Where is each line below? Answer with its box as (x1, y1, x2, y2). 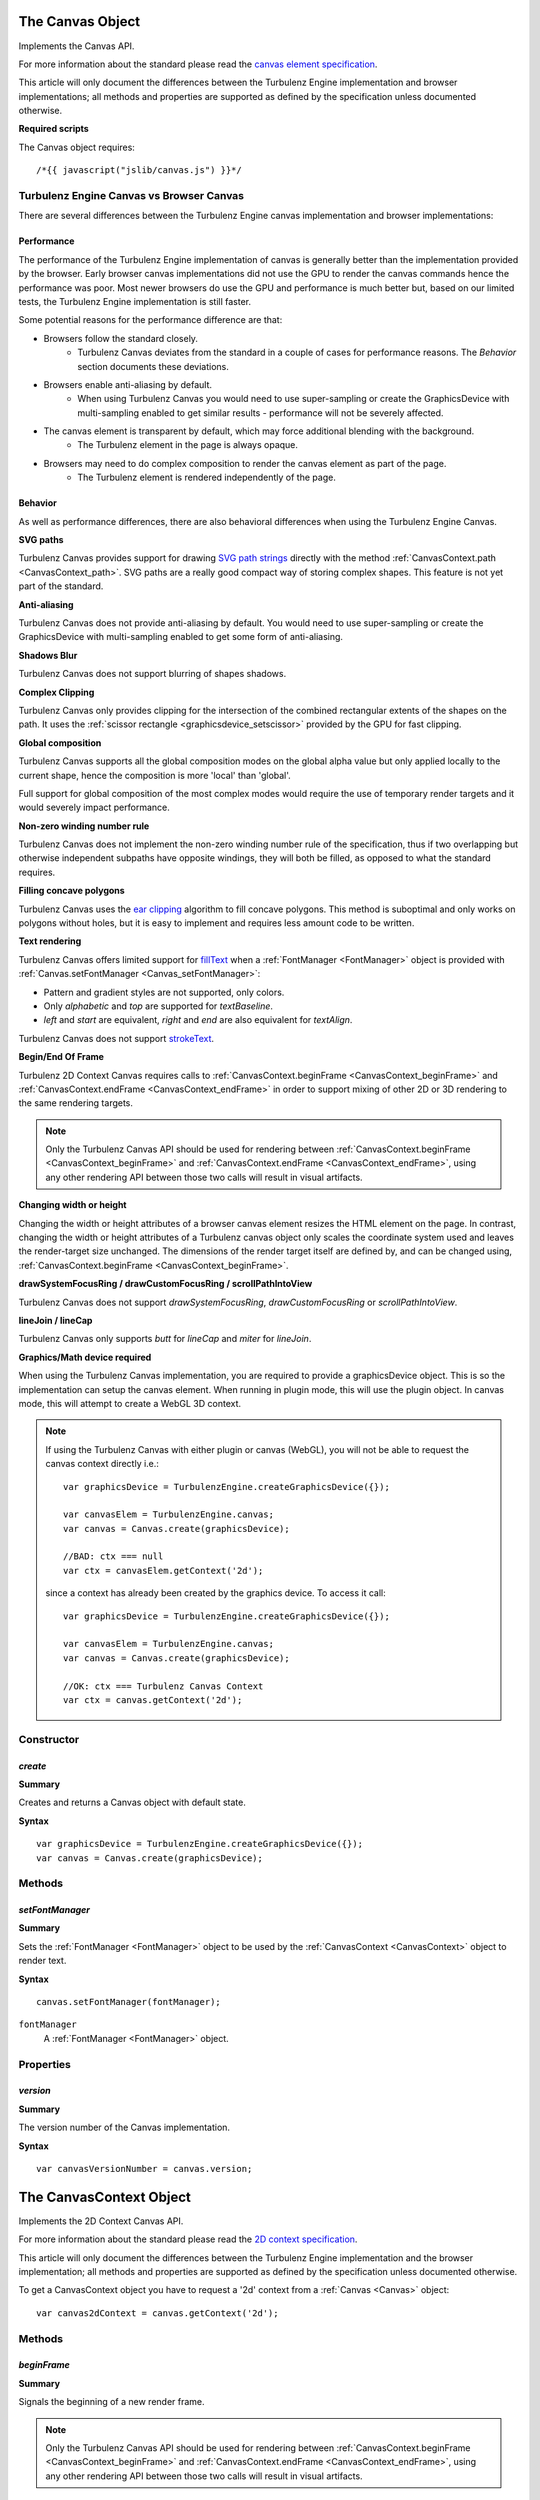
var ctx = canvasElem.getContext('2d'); (63, 1565, 264, 1576)
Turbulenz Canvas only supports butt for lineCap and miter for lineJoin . (18, 1333, 312, 1345)
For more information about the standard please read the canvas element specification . (18, 58, 378, 70)
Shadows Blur (18, 649, 78, 661)
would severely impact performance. (18, 801, 170, 814)
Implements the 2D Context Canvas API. (18, 2215, 184, 2227)
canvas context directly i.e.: (45, 1458, 160, 1470)
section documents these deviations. (77, 360, 229, 372)
